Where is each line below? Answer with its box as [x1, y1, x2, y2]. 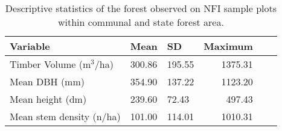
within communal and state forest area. [57, 15, 224, 29]
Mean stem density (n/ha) [10, 109, 121, 123]
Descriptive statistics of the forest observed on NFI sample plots [5, 1, 277, 15]
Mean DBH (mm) [10, 75, 85, 88]
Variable [10, 39, 50, 53]
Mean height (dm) [10, 92, 87, 106]
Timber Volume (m [10, 57, 91, 71]
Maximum [203, 39, 253, 53]
